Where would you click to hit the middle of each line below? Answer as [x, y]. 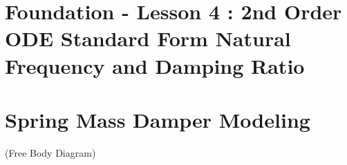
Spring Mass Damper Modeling [158, 119]
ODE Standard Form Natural [148, 38]
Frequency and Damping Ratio [155, 65]
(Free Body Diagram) [50, 152]
